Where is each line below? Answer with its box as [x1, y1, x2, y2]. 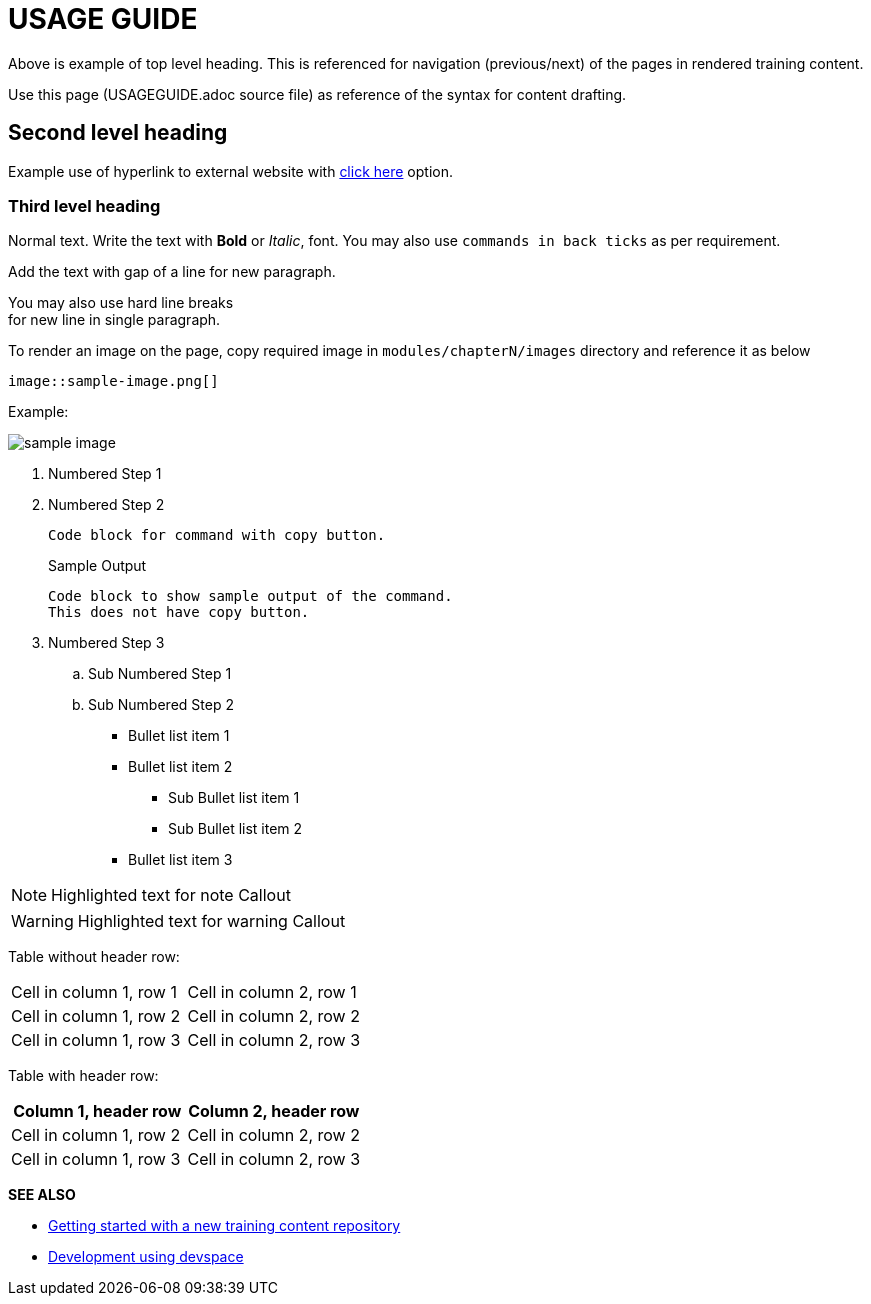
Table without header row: [8, 948, 180, 966]
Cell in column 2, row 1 [187, 982, 357, 1003]
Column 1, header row [13, 1101, 182, 1122]
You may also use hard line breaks [8, 294, 234, 312]
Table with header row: [8, 1067, 159, 1085]
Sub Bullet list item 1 [168, 789, 300, 807]
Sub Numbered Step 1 [88, 665, 232, 683]
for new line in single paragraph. [8, 311, 221, 329]
